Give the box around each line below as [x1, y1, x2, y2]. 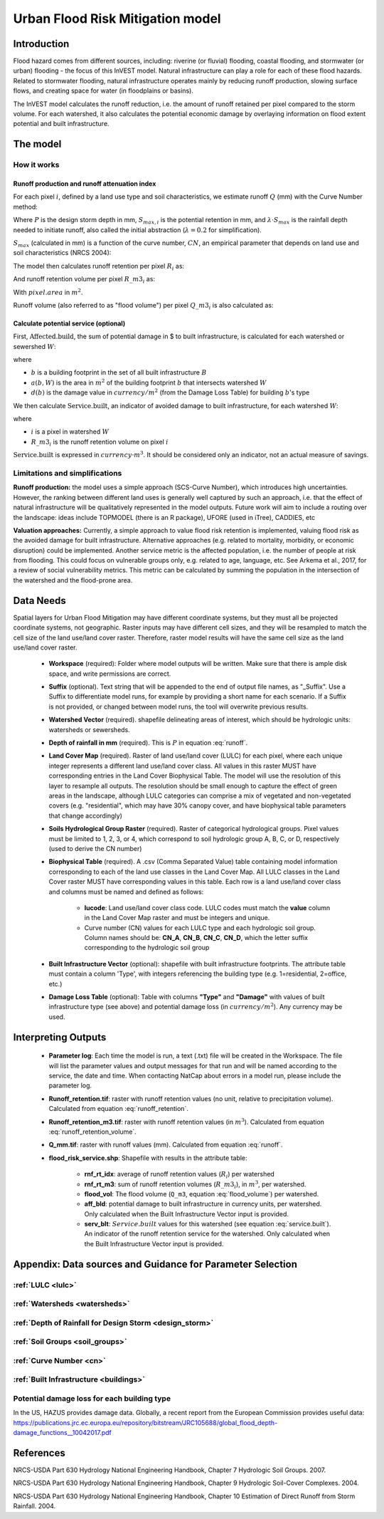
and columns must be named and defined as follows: [48, 887, 204, 896]
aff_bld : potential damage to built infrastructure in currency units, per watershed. [84, 1200, 322, 1209]
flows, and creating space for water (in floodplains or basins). [13, 86, 193, 95]
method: [13, 202, 38, 211]
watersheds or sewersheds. [48, 725, 131, 734]
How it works [13, 160, 60, 170]
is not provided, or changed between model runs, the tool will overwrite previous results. [48, 702, 309, 711]
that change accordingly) [48, 811, 122, 820]
